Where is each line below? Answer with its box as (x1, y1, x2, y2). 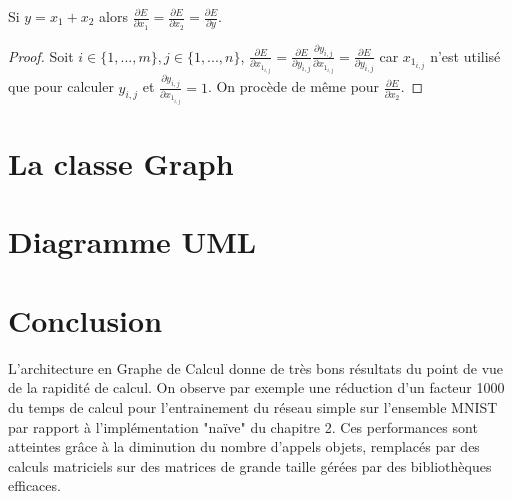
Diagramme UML (8, 221, 257, 262)
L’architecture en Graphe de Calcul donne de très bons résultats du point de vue (8, 357, 504, 378)
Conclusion (8, 299, 163, 340)
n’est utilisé (430, 45, 501, 66)
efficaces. (8, 475, 61, 496)
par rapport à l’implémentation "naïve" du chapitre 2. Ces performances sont (8, 416, 478, 437)
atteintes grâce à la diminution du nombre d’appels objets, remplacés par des (8, 436, 480, 457)
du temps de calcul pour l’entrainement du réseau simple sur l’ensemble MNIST (8, 396, 498, 417)
